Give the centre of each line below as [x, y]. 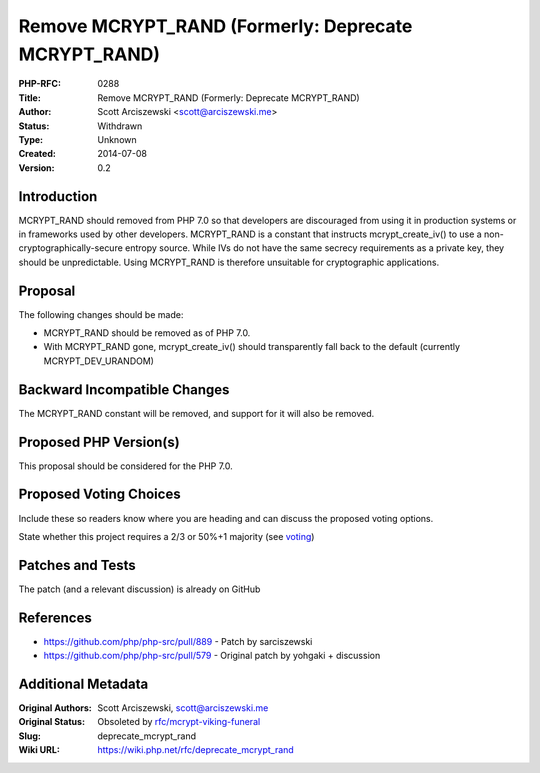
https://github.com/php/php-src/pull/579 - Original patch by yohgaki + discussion [212, 656]
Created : [37, 154]
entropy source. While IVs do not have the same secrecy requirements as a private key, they [315, 248]
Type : [31, 139]
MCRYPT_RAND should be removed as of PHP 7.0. [147, 333]
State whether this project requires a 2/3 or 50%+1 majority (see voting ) [166, 536]
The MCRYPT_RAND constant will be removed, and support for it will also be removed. [196, 413]
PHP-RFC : [40, 84]
